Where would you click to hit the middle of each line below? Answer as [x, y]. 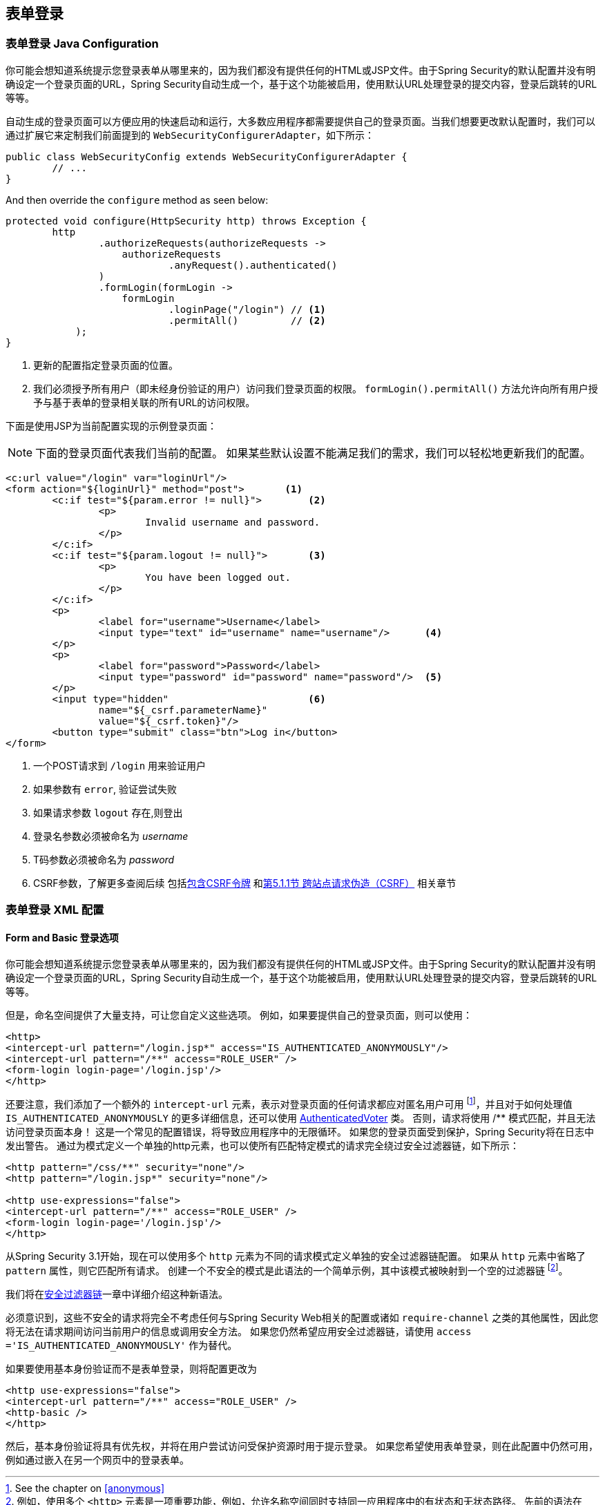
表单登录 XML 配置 [55, 910]
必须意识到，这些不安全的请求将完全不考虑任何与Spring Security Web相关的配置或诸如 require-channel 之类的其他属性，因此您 [302, 1317]
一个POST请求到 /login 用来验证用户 [120, 765]
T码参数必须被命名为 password [104, 859]
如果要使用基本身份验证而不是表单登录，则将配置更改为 [131, 1368]
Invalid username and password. [233, 522]
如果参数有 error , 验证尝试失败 [105, 789]
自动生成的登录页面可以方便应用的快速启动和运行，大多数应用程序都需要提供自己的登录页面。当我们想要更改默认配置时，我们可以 [300, 121]
